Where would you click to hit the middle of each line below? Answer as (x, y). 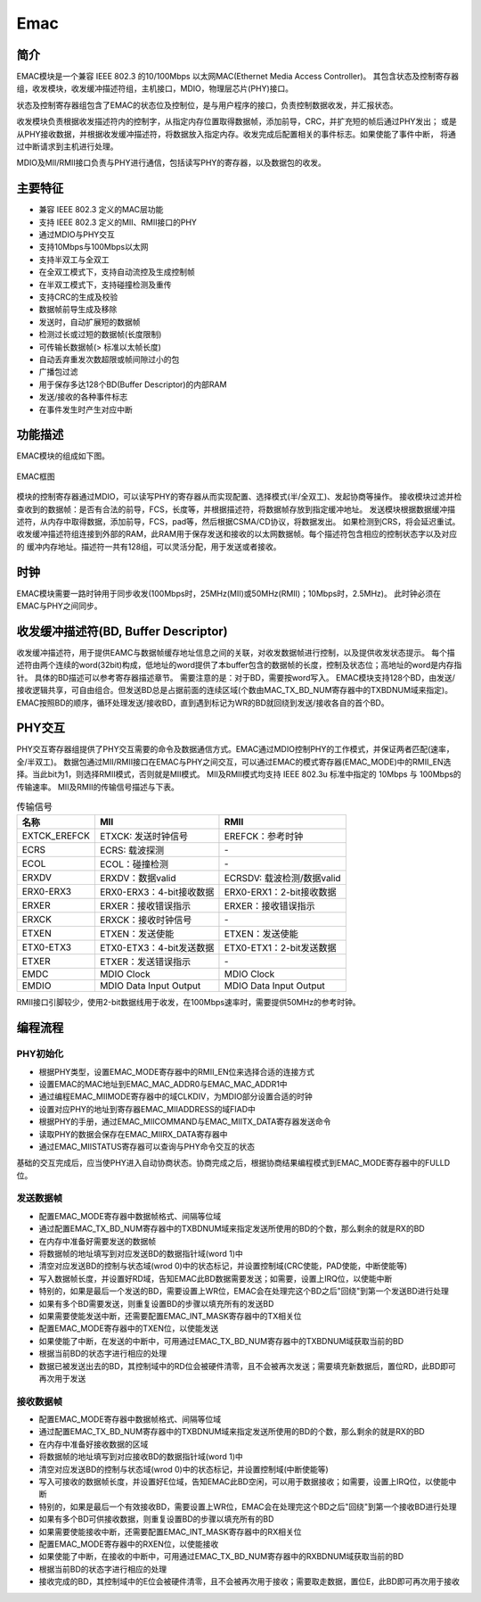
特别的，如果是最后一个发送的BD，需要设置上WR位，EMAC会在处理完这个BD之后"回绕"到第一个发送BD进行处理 (244, 1291)
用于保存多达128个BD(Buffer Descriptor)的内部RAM (133, 384)
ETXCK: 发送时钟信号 (144, 837)
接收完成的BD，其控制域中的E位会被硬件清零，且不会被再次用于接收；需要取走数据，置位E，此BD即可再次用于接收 (249, 1581)
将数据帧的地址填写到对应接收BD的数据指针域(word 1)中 (141, 1457)
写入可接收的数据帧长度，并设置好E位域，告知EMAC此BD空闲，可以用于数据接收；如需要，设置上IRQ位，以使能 (244, 1482)
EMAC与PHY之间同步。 (59, 606)
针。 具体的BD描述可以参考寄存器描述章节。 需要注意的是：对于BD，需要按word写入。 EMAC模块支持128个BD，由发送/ (236, 677)
